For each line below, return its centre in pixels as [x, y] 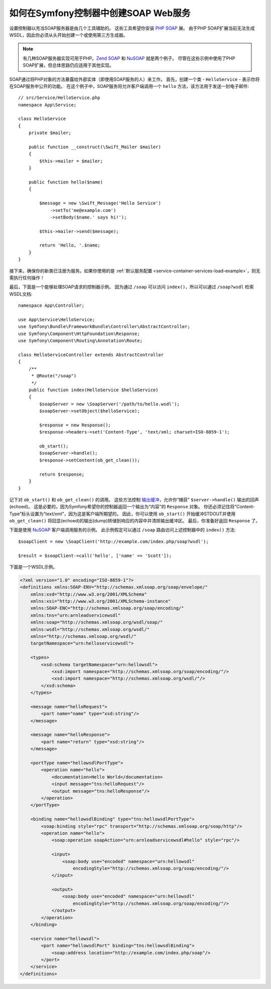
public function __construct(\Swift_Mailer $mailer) [95, 147]
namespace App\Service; [47, 105]
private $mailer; [50, 133]
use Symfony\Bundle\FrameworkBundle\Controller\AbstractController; [104, 327]
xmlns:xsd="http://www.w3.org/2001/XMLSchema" [89, 594]
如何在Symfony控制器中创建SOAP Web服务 [100, 13]
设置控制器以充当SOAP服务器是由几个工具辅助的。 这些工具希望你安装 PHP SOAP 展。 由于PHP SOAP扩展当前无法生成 [132, 28]
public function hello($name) [65, 182]
